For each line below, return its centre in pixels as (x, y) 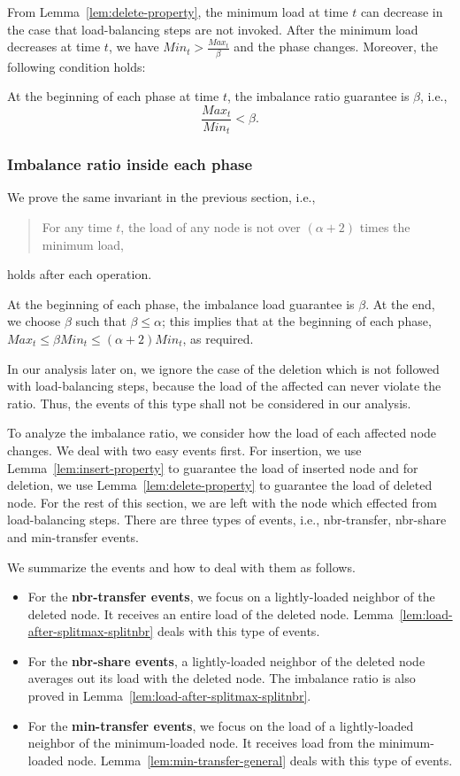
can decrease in (402, 12)
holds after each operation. (80, 274)
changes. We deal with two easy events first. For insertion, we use (184, 450)
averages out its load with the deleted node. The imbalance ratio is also (222, 678)
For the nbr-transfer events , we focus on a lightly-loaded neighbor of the (231, 597)
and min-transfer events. (73, 536)
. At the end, (400, 303)
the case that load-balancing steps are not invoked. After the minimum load (213, 29)
